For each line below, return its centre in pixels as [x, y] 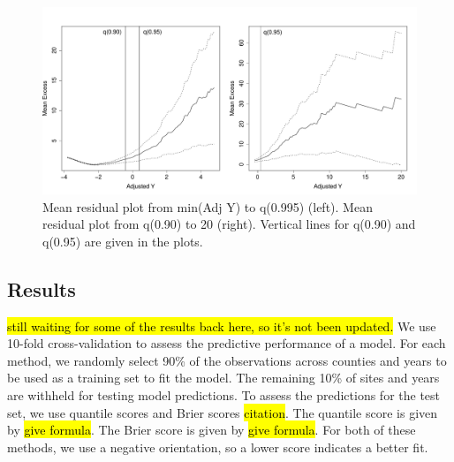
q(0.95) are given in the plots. [123, 241]
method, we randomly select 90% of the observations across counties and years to [227, 360]
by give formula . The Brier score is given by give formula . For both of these [212, 430]
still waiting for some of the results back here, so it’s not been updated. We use [222, 326]
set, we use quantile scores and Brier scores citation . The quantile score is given [223, 412]
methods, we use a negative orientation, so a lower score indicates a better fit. [218, 447]
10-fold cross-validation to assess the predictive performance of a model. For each [227, 343]
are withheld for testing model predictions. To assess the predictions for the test [224, 394]
